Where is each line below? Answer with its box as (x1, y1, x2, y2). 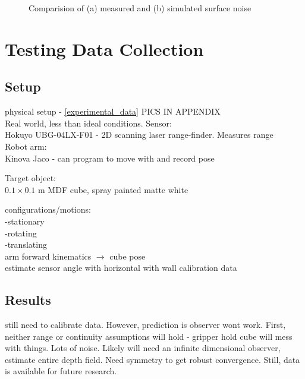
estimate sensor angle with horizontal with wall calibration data (5, 261, 237, 274)
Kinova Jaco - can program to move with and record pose (5, 151, 215, 164)
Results (5, 290, 51, 309)
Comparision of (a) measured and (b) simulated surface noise (29, 2, 251, 14)
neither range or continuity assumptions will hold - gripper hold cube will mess (5, 330, 293, 342)
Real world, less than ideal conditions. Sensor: (5, 116, 172, 129)
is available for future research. (5, 365, 117, 377)
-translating (5, 238, 47, 251)
